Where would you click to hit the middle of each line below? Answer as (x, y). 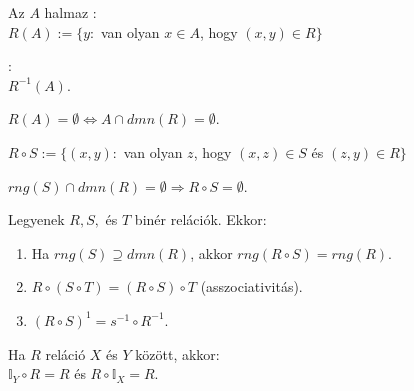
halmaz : (70, 12)
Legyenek (36, 219)
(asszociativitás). (251, 286)
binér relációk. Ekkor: (200, 219)
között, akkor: (177, 353)
